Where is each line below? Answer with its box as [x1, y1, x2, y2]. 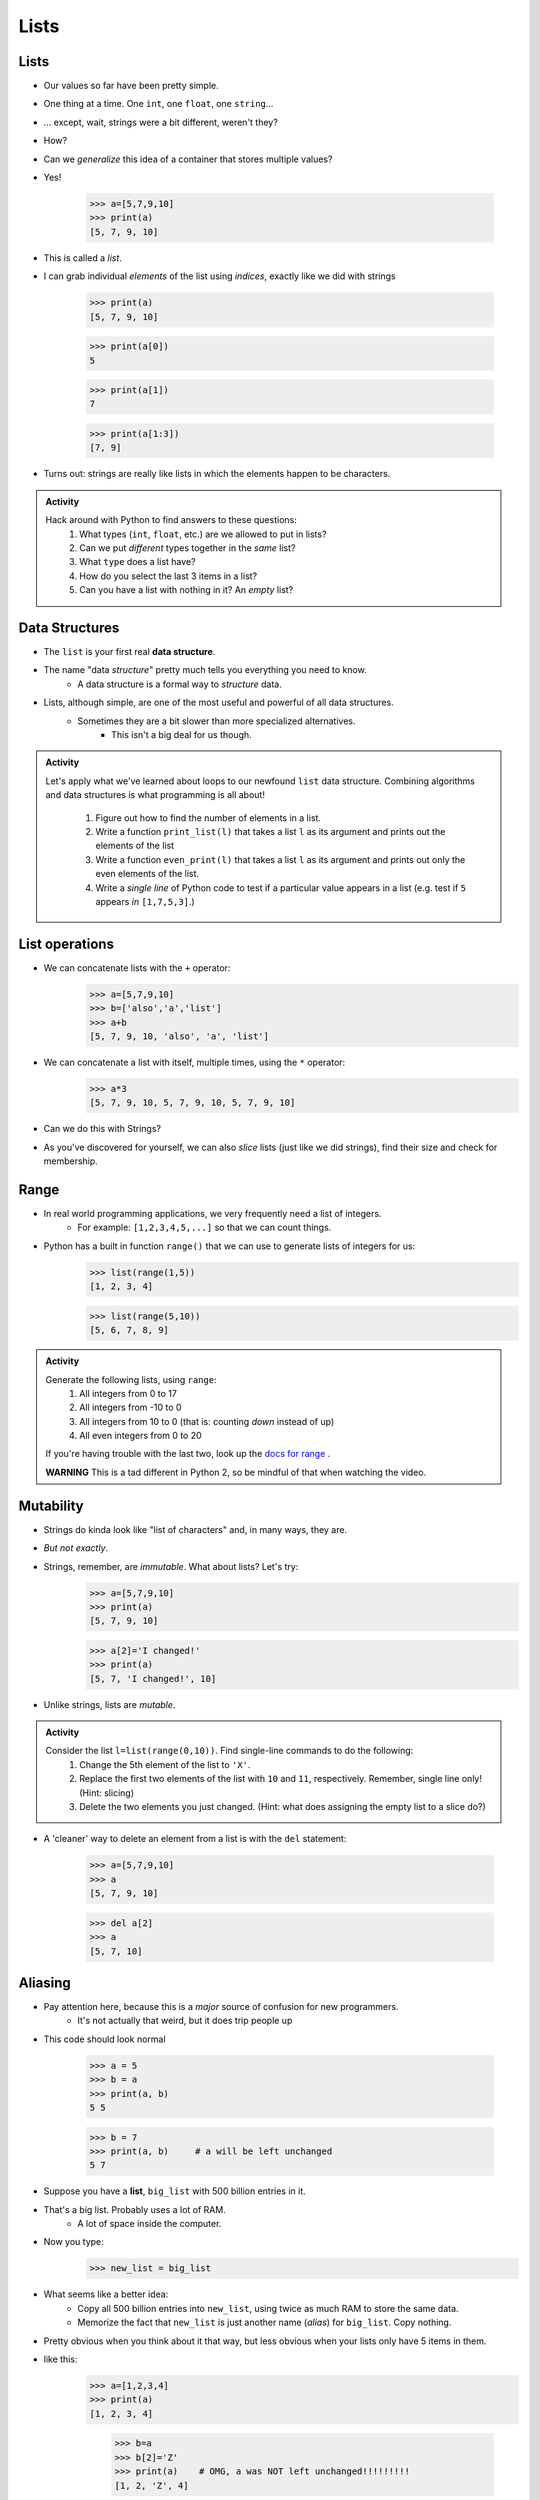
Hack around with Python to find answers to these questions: [45, 514, 297, 526]
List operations [18, 935, 115, 952]
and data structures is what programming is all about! [45, 789, 265, 801]
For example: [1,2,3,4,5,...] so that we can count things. [77, 1221, 332, 1234]
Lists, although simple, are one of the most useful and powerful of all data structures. [43, 696, 394, 709]
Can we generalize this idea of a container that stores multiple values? [43, 153, 333, 165]
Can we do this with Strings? [43, 1123, 162, 1135]
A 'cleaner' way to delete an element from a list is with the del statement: [43, 1833, 347, 1845]
